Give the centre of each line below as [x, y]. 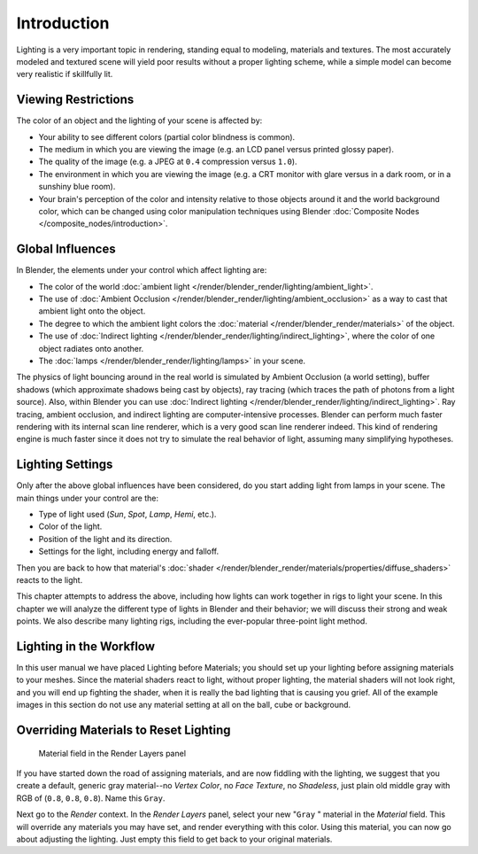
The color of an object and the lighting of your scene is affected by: [139, 120]
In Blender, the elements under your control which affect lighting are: [142, 270]
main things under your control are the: [88, 498]
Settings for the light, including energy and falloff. [129, 551]
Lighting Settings [65, 465]
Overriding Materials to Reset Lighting [123, 730]
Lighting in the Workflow [85, 646]
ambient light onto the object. [92, 311]
